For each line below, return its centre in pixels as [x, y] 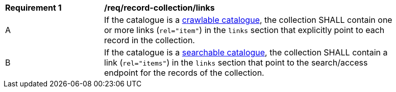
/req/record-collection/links [159, 8]
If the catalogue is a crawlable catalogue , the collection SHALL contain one [248, 20]
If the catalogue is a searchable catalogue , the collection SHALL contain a [246, 52]
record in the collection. [150, 40]
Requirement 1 [33, 8]
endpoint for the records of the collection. [184, 73]
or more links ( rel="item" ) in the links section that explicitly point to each [244, 30]
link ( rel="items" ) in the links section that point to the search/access [236, 63]
